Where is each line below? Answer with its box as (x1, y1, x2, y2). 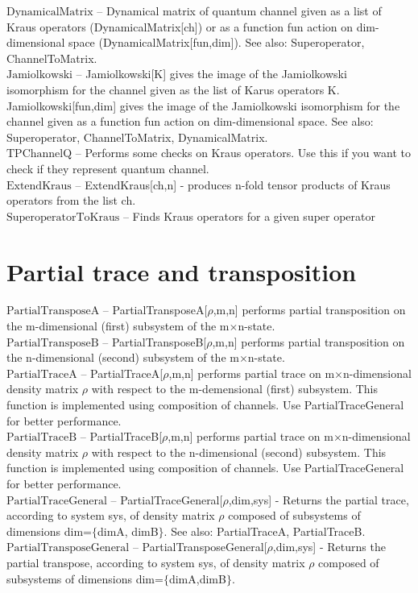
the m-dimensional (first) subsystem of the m (6, 317, 230, 334)
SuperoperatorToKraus (6, 211, 120, 223)
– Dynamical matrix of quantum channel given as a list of (97, 2, 382, 19)
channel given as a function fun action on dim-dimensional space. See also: (6, 113, 374, 130)
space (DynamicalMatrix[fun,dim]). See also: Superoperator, (68, 34, 365, 51)
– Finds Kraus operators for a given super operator (122, 207, 376, 224)
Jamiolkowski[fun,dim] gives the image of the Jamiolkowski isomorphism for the (6, 97, 400, 114)
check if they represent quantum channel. (6, 160, 209, 176)
